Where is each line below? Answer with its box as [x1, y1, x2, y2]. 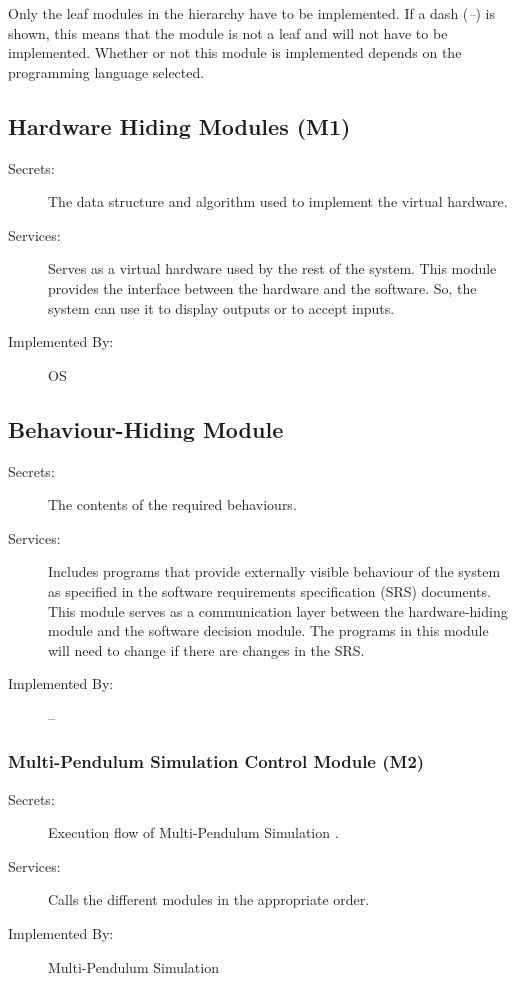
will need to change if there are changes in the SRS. [48, 639, 365, 660]
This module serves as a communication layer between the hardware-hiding [48, 600, 508, 621]
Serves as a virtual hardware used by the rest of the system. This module [48, 258, 497, 279]
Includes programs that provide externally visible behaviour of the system [48, 561, 501, 582]
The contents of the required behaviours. [48, 494, 297, 515]
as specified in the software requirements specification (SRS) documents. [48, 580, 491, 601]
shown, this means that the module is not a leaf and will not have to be [8, 22, 448, 43]
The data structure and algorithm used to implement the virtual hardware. [48, 191, 508, 212]
